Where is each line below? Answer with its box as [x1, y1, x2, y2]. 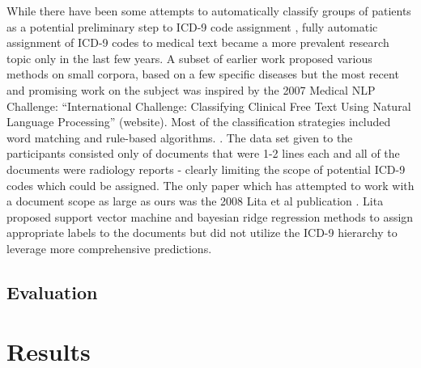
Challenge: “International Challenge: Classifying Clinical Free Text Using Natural [6, 97, 411, 114]
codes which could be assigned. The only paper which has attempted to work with [6, 176, 415, 193]
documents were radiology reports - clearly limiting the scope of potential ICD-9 [6, 160, 406, 177]
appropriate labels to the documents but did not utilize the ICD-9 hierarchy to [6, 224, 398, 241]
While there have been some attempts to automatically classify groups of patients [6, 2, 411, 19]
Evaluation [6, 279, 98, 304]
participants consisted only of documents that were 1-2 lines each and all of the [6, 145, 400, 162]
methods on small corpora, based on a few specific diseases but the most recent [6, 66, 399, 82]
